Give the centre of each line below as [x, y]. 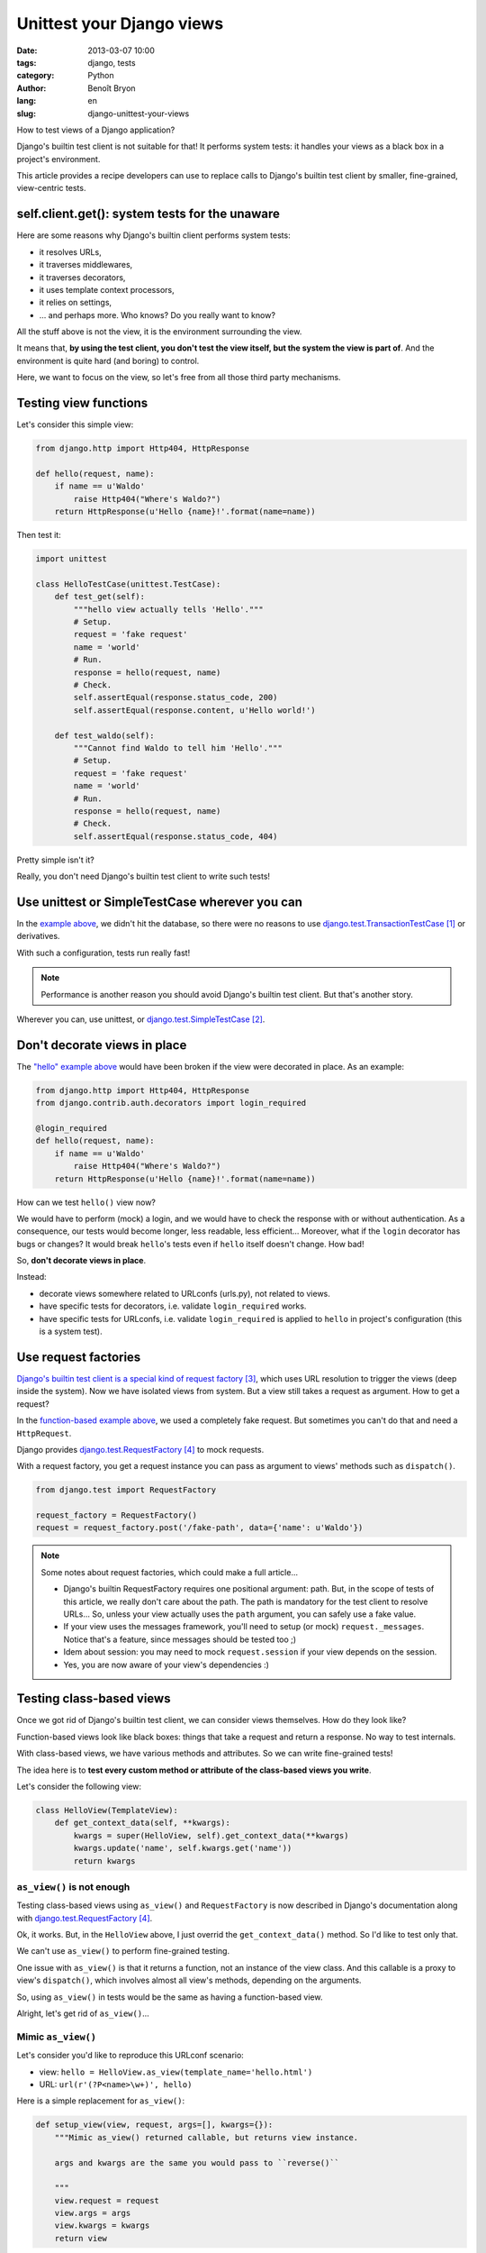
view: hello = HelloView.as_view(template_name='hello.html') [176, 2072]
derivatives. [38, 936]
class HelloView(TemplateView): [107, 1810]
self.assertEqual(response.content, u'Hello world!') [194, 710]
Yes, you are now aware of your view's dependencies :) [166, 1665]
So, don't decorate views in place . [81, 1261]
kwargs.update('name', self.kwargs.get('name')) [183, 1848]
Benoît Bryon [112, 88]
